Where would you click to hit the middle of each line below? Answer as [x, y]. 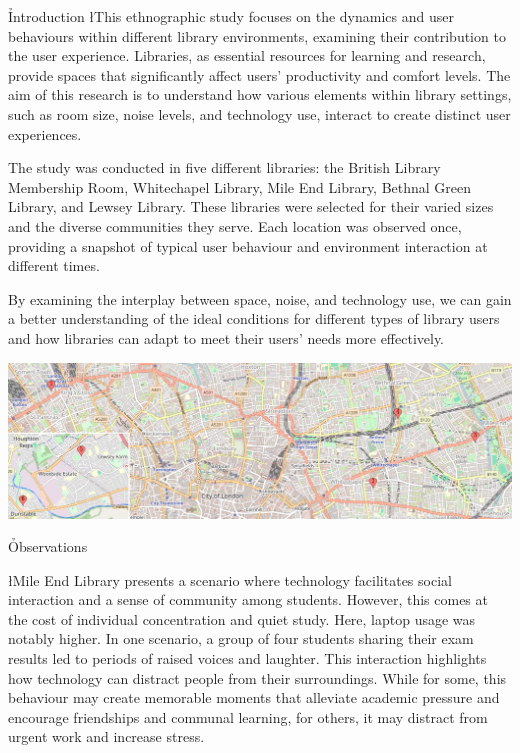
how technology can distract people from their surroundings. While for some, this [257, 677]
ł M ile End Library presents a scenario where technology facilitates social [230, 579]
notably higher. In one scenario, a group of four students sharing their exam [241, 638]
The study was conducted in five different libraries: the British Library [224, 167]
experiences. [45, 133]
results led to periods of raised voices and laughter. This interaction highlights [247, 658]
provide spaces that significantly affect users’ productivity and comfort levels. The [259, 74]
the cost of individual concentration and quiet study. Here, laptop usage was [242, 618]
